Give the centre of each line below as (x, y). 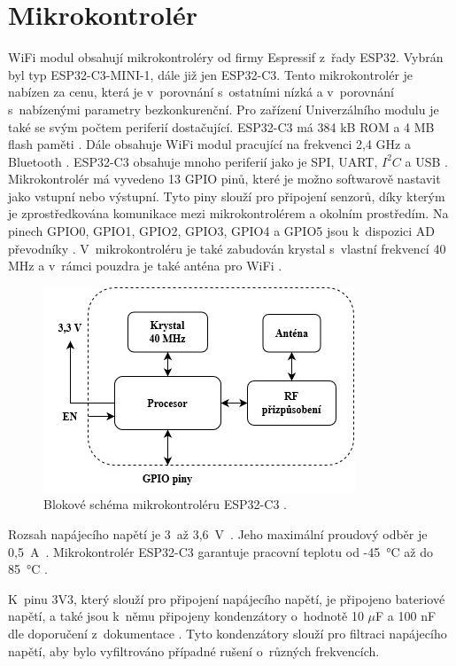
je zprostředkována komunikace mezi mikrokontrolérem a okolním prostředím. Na (228, 213)
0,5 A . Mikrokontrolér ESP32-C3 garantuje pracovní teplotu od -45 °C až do (220, 551)
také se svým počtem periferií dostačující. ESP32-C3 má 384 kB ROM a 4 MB (221, 126)
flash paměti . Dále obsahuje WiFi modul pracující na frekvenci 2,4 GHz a (209, 144)
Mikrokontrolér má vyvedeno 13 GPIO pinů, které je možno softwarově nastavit (224, 179)
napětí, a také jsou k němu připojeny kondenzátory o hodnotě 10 (186, 616)
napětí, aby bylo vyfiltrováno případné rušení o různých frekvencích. (194, 650)
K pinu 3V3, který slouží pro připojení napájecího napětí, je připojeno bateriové (227, 598)
